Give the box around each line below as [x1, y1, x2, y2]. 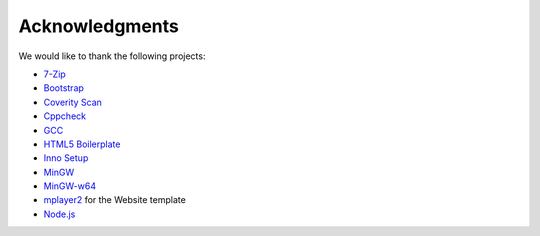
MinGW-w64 [43, 180, 97, 192]
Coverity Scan [43, 96, 102, 108]
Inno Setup [43, 152, 89, 164]
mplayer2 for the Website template [43, 194, 187, 206]
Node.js [43, 208, 76, 220]
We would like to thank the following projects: [18, 50, 206, 62]
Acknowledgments [18, 15, 180, 37]
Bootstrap [43, 82, 85, 94]
